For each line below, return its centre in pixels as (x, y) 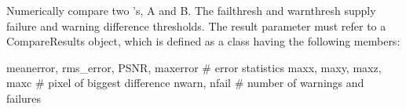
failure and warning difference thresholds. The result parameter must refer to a (196, 25)
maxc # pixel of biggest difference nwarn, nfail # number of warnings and (185, 83)
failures (24, 98)
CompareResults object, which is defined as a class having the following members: (203, 41)
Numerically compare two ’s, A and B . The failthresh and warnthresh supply (191, 10)
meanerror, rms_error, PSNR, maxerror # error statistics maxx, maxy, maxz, (194, 67)
